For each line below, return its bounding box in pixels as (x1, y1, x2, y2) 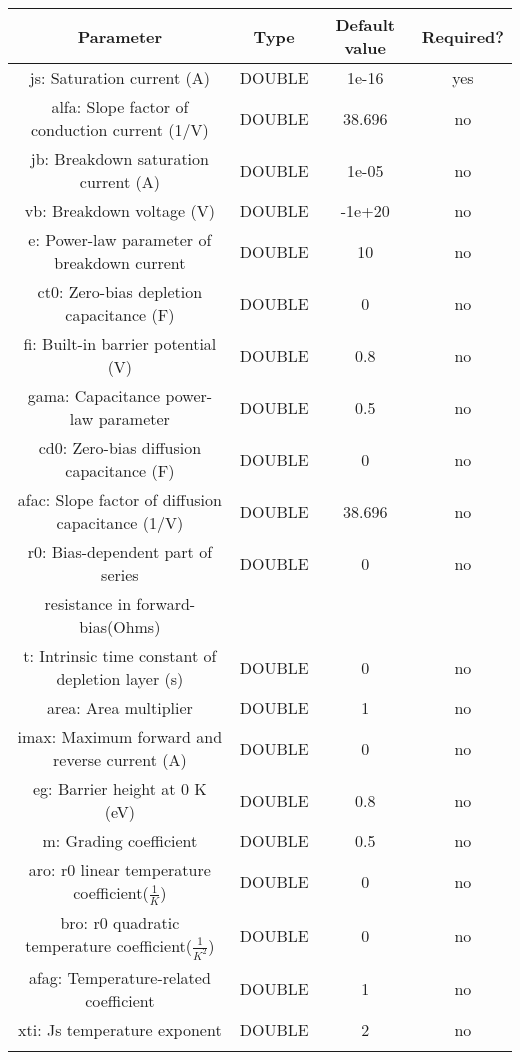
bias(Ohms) (79, 615, 161, 638)
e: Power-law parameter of (28, 228, 212, 251)
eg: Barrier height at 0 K (33, 777, 207, 800)
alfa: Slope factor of (51, 95, 189, 118)
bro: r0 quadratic (60, 910, 180, 934)
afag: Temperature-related (28, 965, 211, 989)
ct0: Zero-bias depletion (37, 280, 203, 303)
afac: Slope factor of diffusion (17, 488, 222, 511)
